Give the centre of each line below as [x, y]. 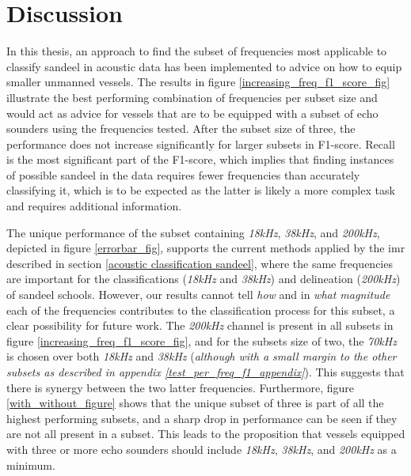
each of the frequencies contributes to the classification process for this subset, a [201, 310]
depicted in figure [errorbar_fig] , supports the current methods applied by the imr [206, 248]
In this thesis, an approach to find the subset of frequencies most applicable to [197, 51]
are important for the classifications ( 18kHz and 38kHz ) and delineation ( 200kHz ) [204, 279]
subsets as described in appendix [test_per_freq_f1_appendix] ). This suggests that [205, 372]
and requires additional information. [94, 206]
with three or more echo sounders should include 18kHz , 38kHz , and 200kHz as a [202, 449]
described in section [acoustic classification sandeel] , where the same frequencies [200, 263]
